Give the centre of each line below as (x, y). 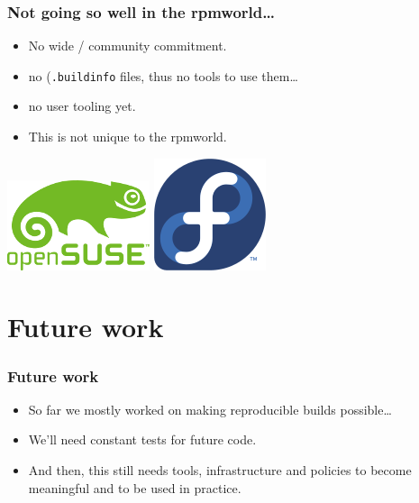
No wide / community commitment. (128, 46)
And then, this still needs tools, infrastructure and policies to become (220, 470)
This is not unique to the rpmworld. (128, 137)
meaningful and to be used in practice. (135, 487)
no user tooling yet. (82, 106)
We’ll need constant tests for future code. (142, 439)
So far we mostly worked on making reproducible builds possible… (210, 409)
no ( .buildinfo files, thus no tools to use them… (163, 75)
